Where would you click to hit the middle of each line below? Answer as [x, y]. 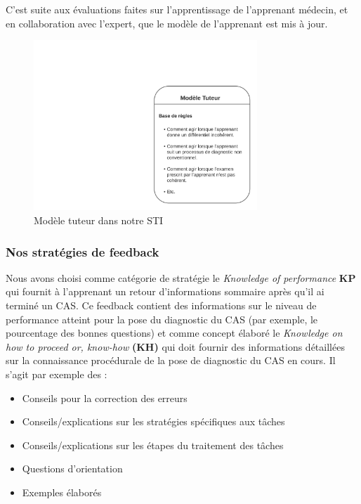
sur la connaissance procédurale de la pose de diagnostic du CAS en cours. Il [171, 360]
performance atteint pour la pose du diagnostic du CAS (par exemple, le [162, 319]
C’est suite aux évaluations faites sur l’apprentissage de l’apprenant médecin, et [177, 9]
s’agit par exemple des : [57, 374]
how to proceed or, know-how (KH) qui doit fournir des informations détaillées [175, 346]
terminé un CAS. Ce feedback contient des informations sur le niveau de [161, 305]
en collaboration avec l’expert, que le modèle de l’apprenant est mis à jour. [167, 23]
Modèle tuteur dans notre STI [99, 220]
